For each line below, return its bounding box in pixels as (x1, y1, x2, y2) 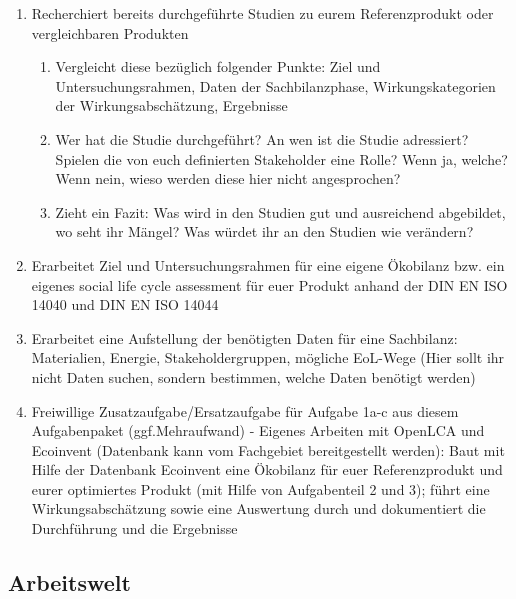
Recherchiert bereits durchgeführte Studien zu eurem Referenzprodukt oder (31, 3, 494, 23)
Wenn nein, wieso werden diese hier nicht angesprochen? (55, 168, 401, 189)
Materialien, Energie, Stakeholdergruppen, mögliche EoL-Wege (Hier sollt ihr (31, 347, 505, 368)
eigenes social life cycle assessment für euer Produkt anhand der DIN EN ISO (31, 274, 508, 295)
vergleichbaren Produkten (31, 22, 189, 43)
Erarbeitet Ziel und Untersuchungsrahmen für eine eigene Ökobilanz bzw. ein (31, 254, 505, 275)
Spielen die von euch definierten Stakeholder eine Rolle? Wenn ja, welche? (55, 148, 508, 169)
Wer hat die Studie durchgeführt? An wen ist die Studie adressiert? (55, 128, 469, 149)
